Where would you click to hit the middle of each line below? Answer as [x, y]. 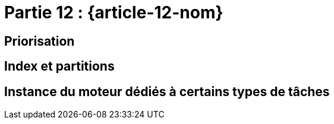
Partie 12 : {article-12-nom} [114, 12]
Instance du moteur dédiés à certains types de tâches [167, 91]
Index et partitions [59, 66]
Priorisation [40, 41]
